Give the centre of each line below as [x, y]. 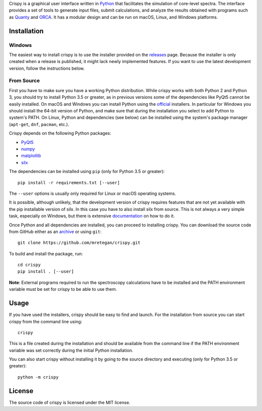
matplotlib [31, 156]
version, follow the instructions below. [47, 68]
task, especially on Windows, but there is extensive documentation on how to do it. [92, 216]
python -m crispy [38, 377]
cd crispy [29, 265]
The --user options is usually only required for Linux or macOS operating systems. [93, 193]
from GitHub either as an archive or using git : [55, 231]
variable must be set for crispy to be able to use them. [63, 289]
